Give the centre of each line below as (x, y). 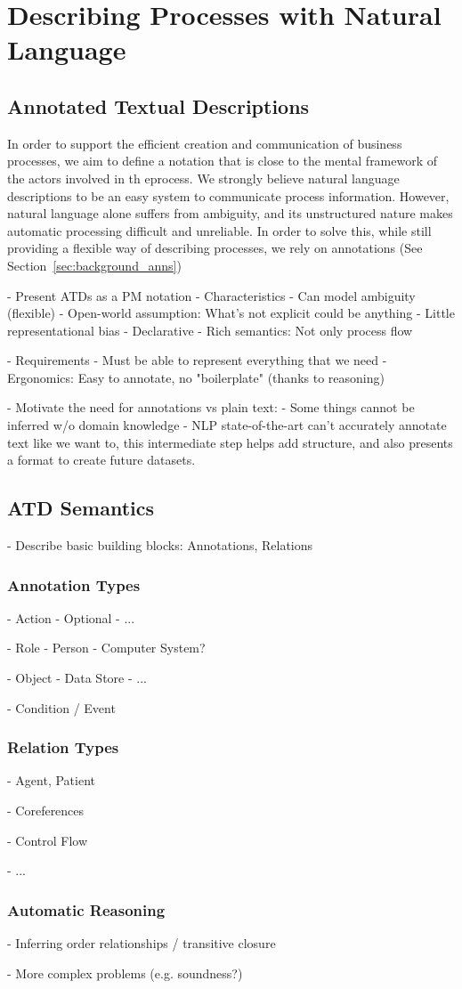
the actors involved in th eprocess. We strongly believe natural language (203, 178)
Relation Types (63, 747)
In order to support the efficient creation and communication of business (205, 143)
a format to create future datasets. (101, 460)
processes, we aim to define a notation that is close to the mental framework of (223, 161)
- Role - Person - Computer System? (106, 648)
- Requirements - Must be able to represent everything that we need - (197, 360)
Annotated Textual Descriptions (158, 105)
